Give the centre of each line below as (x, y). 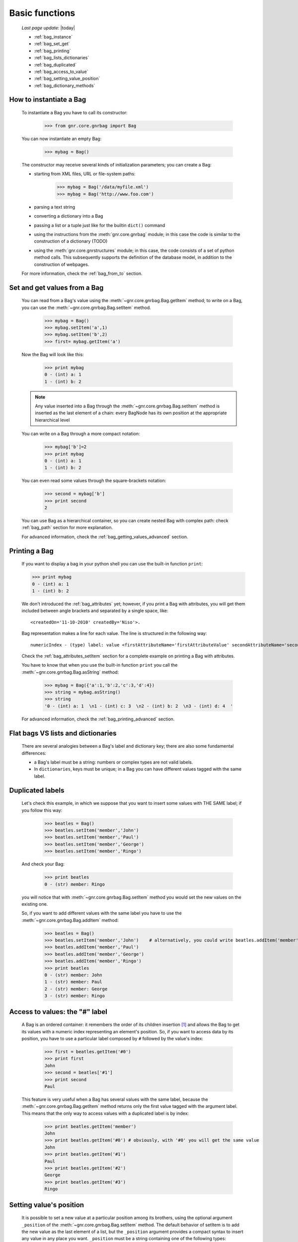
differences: (34, 753)
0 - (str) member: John (74, 975)
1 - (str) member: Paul (74, 982)
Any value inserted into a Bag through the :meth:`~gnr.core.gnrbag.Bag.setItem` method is (127, 406)
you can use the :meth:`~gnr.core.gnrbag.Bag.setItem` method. (86, 308)
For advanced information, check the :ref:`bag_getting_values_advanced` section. (105, 537)
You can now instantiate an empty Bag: (62, 139)
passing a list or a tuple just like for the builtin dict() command (100, 225)
